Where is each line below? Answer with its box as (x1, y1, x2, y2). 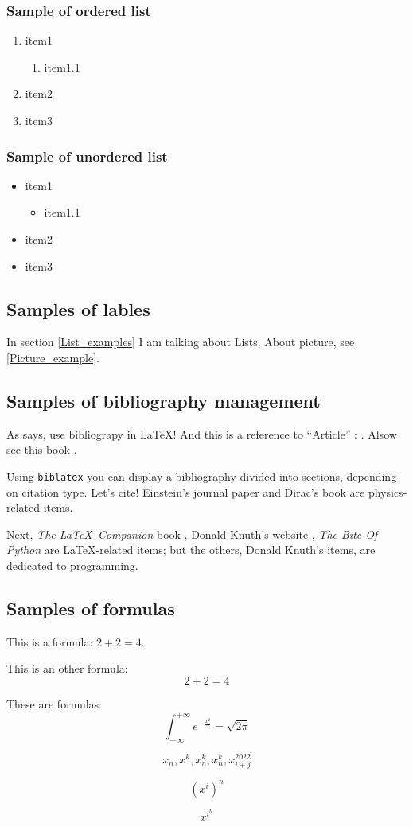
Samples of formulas (6, 595, 175, 620)
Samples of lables (6, 296, 150, 321)
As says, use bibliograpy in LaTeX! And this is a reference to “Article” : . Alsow (6, 425, 397, 442)
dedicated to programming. (6, 557, 138, 573)
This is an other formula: (6, 660, 128, 677)
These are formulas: (6, 695, 102, 712)
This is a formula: (6, 633, 93, 650)
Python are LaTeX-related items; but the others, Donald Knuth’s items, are (6, 541, 376, 558)
